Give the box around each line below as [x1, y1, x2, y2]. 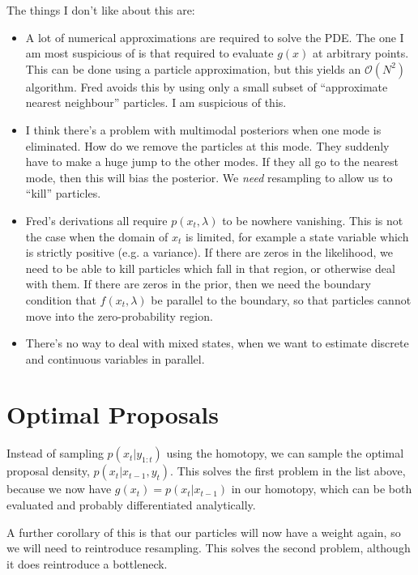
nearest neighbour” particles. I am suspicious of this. [25, 94, 287, 111]
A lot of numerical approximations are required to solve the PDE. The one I [25, 28, 404, 45]
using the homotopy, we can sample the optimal [166, 445, 404, 462]
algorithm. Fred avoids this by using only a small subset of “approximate [25, 78, 388, 95]
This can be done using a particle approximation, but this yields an [25, 60, 361, 77]
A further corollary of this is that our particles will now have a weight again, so [6, 523, 401, 540]
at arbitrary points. [313, 45, 409, 62]
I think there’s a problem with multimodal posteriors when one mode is [25, 121, 382, 138]
